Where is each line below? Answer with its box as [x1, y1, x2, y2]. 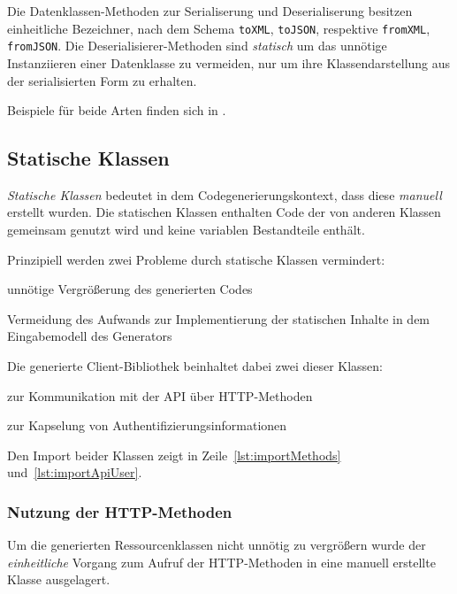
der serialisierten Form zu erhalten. [7, 71, 197, 89]
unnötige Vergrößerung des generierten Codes [7, 280, 253, 298]
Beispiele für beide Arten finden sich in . [7, 101, 226, 120]
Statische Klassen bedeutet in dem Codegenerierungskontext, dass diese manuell [7, 185, 442, 204]
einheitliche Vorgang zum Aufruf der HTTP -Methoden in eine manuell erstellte [7, 552, 436, 571]
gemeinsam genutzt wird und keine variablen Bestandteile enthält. [7, 220, 365, 239]
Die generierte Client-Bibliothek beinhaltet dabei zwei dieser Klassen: [7, 357, 383, 375]
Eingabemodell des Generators [7, 327, 172, 345]
